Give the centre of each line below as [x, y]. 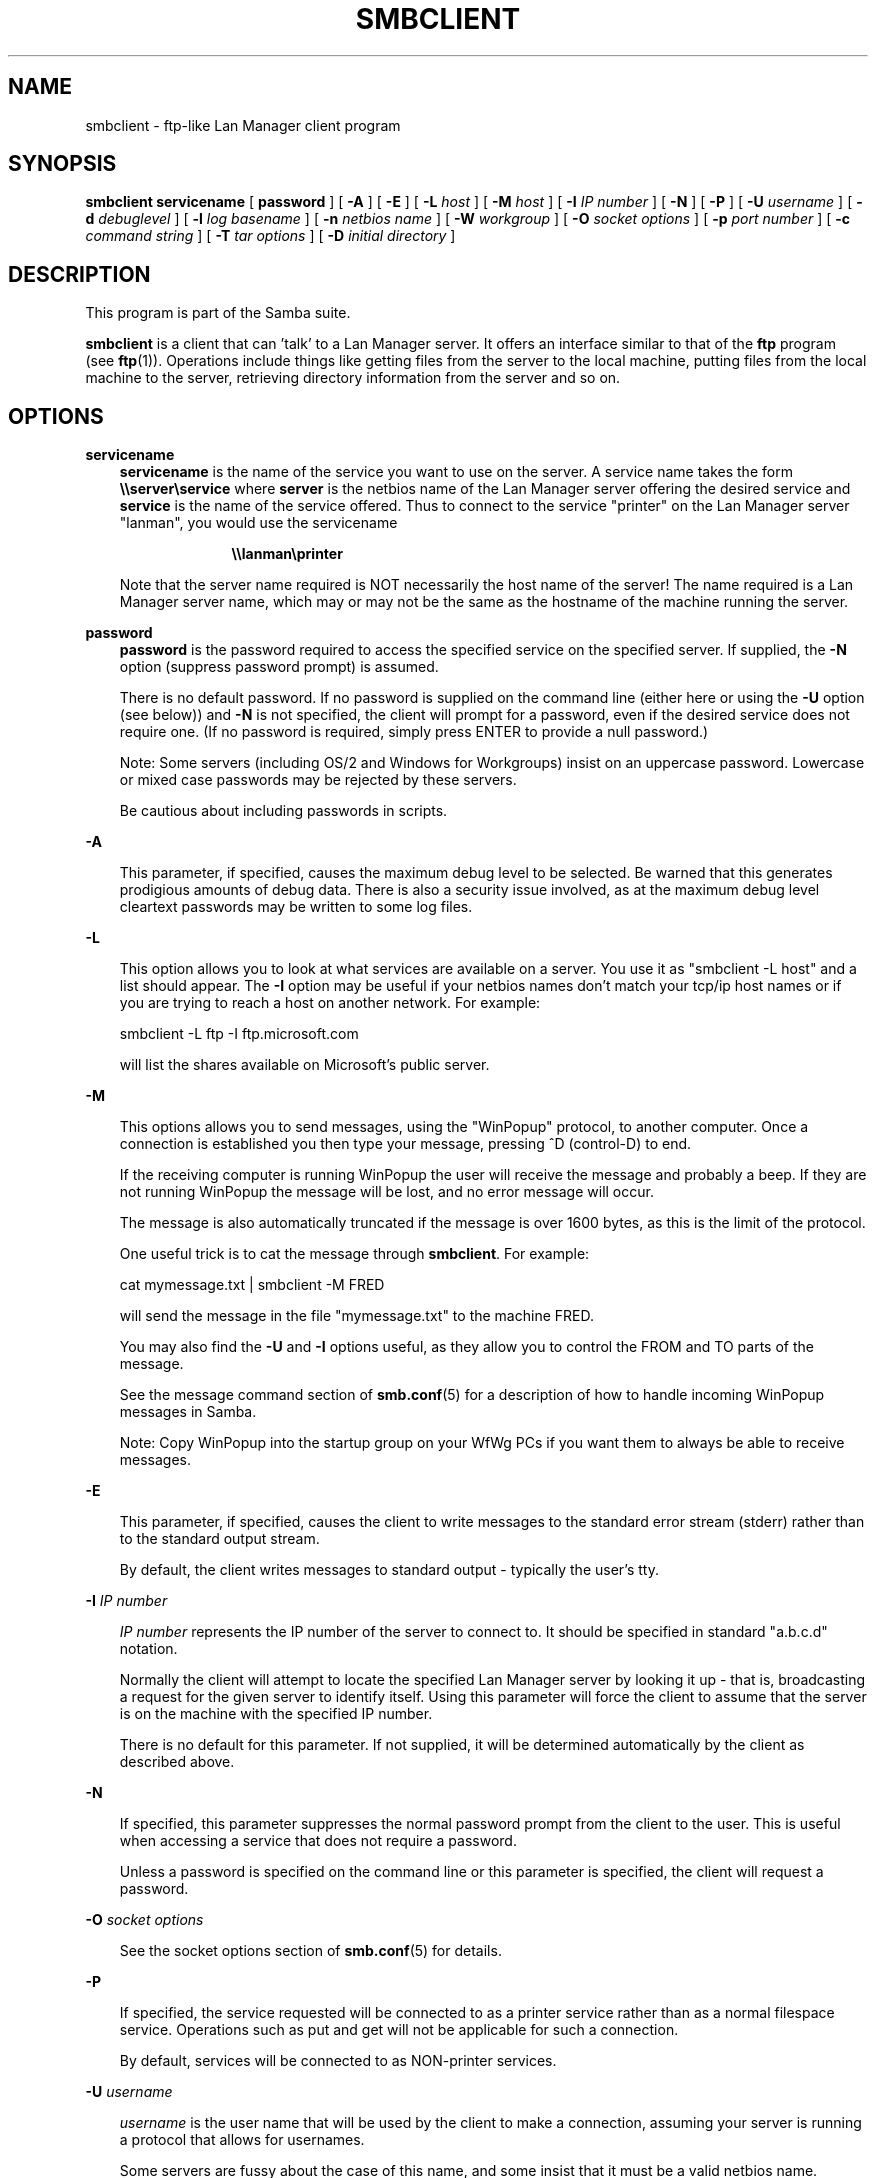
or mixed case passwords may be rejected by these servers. [318, 780]
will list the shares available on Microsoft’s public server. [304, 1065]
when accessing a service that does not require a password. [318, 1841]
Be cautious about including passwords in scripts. [283, 811]
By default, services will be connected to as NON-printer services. [338, 2061]
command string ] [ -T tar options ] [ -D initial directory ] [270, 236]
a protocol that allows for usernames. [242, 2140]
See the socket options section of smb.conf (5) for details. [310, 1951]
